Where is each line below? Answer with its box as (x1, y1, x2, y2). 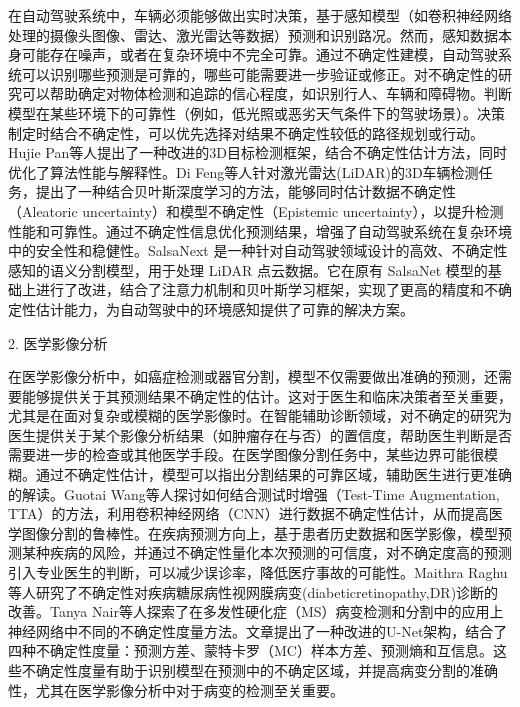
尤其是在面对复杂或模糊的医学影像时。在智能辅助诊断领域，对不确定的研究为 (8, 405, 512, 426)
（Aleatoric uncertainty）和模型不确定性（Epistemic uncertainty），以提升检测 (8, 200, 504, 221)
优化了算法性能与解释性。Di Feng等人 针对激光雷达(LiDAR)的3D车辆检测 (8, 161, 479, 182)
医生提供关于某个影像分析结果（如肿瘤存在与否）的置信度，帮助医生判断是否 (8, 424, 512, 445)
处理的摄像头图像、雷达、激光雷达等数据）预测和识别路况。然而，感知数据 (8, 24, 498, 45)
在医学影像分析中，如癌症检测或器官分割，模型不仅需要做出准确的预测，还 (8, 366, 498, 387)
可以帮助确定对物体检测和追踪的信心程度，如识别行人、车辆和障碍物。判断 (21, 83, 512, 104)
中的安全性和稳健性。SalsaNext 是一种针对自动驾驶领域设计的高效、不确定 (8, 240, 494, 261)
